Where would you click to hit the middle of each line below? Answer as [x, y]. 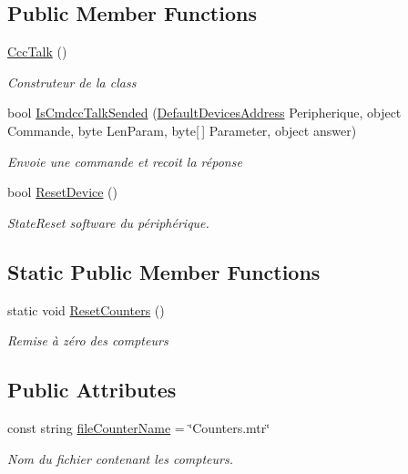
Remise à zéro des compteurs [88, 340]
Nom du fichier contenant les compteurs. [120, 458]
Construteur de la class [72, 82]
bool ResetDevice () [63, 192]
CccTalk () [37, 52]
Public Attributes [92, 390]
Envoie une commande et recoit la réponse [125, 161]
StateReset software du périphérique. [108, 222]
